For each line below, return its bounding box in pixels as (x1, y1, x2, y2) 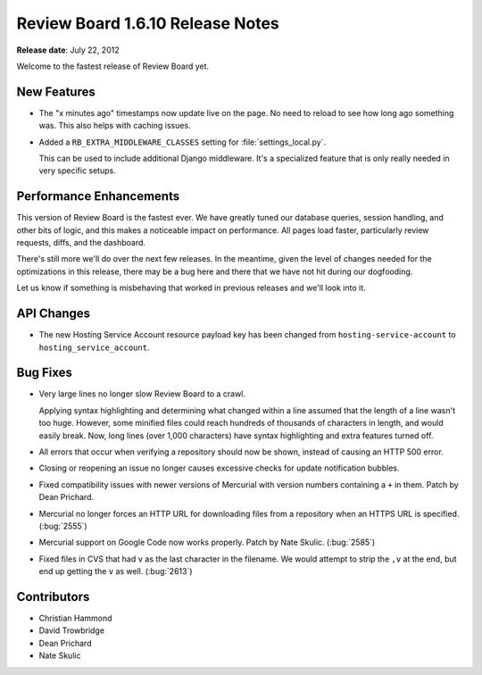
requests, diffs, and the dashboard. (16, 237, 146, 248)
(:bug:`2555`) (38, 521, 88, 531)
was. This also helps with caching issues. (38, 121, 191, 131)
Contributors (16, 589, 90, 604)
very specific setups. (38, 165, 116, 176)
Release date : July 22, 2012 (16, 45, 120, 55)
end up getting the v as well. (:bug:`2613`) (38, 566, 193, 577)
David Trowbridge (38, 625, 105, 636)
